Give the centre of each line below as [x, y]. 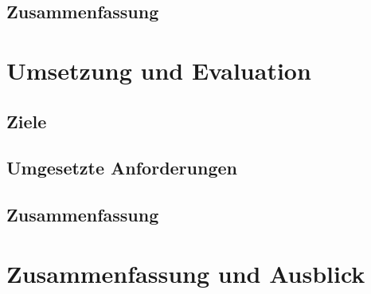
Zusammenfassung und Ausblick [186, 273]
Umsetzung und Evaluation [159, 70]
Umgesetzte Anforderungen [122, 168]
